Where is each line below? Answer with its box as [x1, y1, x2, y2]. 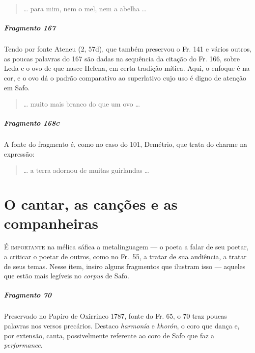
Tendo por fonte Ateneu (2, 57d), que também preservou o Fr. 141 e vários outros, [4, 44, 252, 54]
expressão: [4, 148, 35, 159]
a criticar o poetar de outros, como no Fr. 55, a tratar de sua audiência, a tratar [4, 251, 247, 261]
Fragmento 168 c [4, 118, 60, 128]
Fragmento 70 [4, 290, 52, 300]
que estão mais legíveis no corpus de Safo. [4, 271, 129, 281]
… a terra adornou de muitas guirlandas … [23, 165, 149, 175]
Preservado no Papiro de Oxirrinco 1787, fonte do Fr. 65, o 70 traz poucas [4, 311, 227, 321]
